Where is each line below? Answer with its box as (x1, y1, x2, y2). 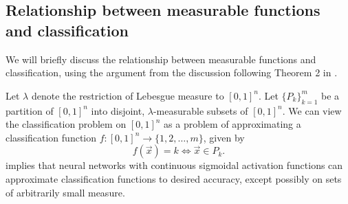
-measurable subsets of (153, 103, 248, 117)
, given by (203, 130, 245, 144)
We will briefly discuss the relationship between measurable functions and (6, 52, 316, 66)
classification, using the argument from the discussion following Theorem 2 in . (6, 65, 338, 80)
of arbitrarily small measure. (6, 185, 125, 199)
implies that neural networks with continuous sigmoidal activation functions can (6, 158, 343, 172)
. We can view (282, 103, 342, 117)
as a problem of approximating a (164, 117, 301, 131)
